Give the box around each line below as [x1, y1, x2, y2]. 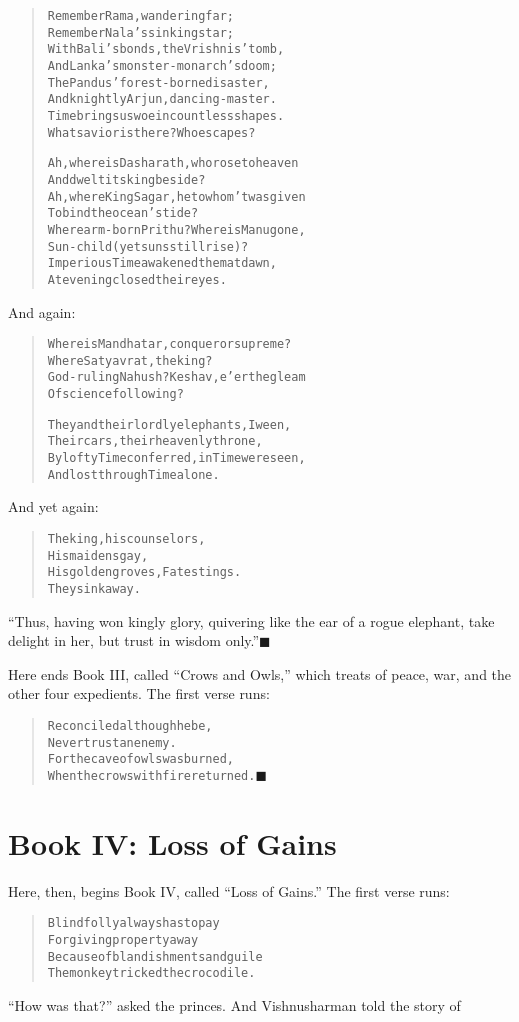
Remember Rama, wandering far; [47, 9, 234, 23]
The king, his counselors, [47, 531, 206, 546]
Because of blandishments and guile [47, 949, 263, 964]
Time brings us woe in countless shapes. [47, 108, 285, 123]
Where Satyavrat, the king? [47, 353, 213, 368]
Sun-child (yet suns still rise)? [47, 239, 249, 254]
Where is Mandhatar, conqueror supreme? [47, 337, 292, 352]
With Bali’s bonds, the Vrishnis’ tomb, [47, 42, 285, 57]
